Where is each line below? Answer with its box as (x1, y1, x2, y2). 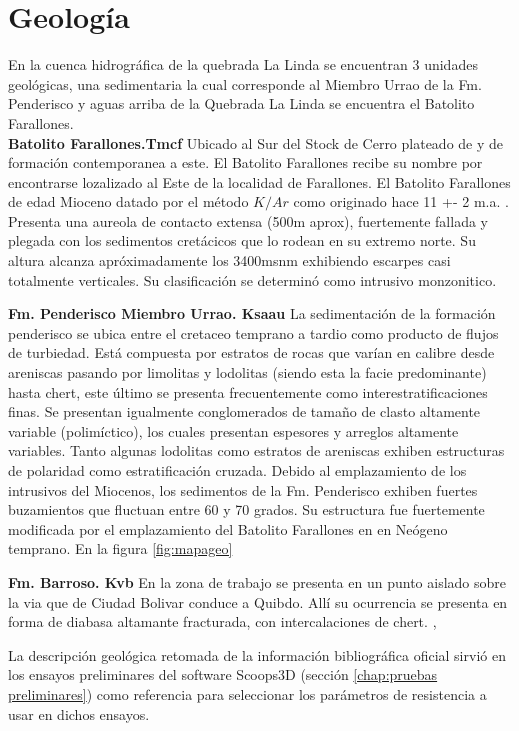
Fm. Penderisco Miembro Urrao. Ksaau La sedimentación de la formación (8, 303, 496, 324)
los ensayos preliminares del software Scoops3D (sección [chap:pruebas (8, 664, 438, 685)
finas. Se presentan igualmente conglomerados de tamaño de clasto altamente (8, 401, 481, 422)
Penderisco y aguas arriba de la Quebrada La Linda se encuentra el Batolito (8, 93, 475, 114)
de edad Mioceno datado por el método (8, 191, 249, 212)
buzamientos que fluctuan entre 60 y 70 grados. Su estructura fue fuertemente (8, 499, 485, 520)
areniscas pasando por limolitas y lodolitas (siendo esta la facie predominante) (8, 362, 487, 383)
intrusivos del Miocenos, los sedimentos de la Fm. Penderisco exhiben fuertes (8, 479, 478, 500)
